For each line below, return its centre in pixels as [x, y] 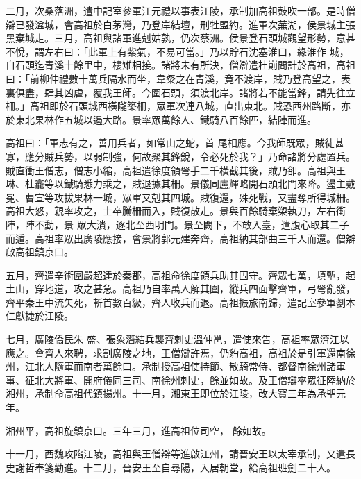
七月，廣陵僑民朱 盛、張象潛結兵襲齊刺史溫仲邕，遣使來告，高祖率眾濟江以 [177, 339]
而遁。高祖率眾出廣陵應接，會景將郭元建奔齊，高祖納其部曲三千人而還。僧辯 [180, 238]
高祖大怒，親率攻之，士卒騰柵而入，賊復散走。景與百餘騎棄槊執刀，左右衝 [176, 211]
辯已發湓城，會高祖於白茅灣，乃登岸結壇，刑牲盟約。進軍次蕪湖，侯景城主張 [180, 24]
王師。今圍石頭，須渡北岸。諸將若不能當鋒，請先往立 [234, 92]
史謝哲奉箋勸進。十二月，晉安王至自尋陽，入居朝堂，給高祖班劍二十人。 [171, 467]
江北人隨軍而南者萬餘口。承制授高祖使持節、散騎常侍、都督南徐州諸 [180, 366]
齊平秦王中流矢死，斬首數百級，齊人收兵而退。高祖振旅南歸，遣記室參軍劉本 [180, 302]
